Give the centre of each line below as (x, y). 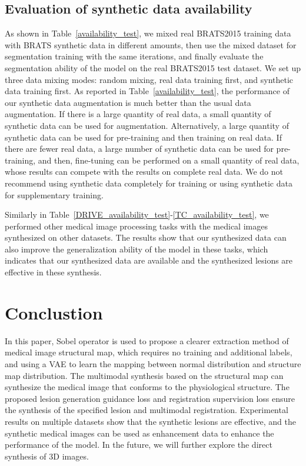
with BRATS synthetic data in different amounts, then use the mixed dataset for (151, 44)
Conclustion (54, 312)
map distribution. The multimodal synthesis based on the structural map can (144, 375)
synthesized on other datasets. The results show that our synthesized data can (146, 237)
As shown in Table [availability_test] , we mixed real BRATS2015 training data (148, 33)
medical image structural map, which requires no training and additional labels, (149, 352)
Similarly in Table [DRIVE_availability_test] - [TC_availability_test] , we (137, 214)
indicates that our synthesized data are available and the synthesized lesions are (149, 260)
